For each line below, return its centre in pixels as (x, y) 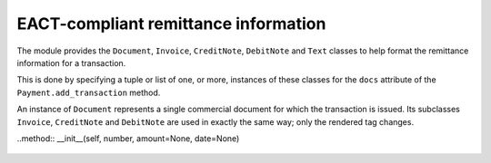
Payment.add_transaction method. (89, 92)
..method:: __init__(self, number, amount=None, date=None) (128, 138)
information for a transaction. (71, 62)
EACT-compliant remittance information (171, 24)
